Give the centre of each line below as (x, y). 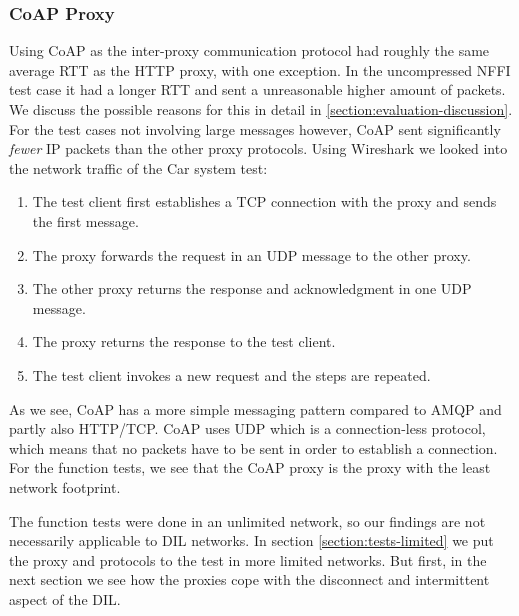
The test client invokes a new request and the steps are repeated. (231, 374)
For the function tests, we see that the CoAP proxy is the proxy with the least (250, 467)
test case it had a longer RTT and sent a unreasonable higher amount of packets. (257, 89)
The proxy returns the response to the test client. (184, 341)
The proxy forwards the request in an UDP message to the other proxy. (251, 254)
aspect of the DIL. (65, 598)
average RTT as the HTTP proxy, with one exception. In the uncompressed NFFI (260, 69)
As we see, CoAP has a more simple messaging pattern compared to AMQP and (255, 408)
